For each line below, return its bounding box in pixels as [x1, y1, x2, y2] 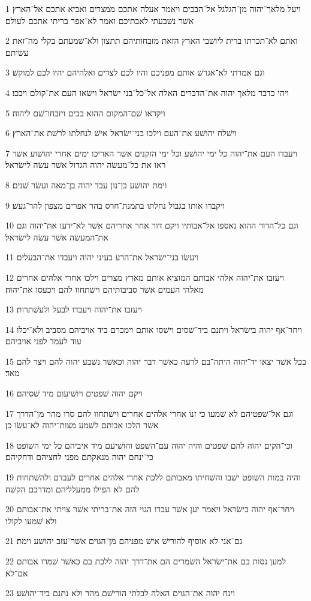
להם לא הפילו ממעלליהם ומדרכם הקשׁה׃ [5, 482, 140, 495]
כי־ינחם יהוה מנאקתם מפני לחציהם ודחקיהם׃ [5, 450, 153, 463]
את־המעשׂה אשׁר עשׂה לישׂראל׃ [5, 230, 108, 243]
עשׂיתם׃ [5, 46, 29, 58]
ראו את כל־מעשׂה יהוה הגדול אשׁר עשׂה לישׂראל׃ [5, 158, 166, 171]
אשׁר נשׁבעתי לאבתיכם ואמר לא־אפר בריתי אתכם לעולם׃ [5, 14, 194, 26]
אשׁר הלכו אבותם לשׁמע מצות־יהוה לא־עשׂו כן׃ [5, 419, 159, 431]
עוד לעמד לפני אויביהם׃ [5, 335, 81, 347]
